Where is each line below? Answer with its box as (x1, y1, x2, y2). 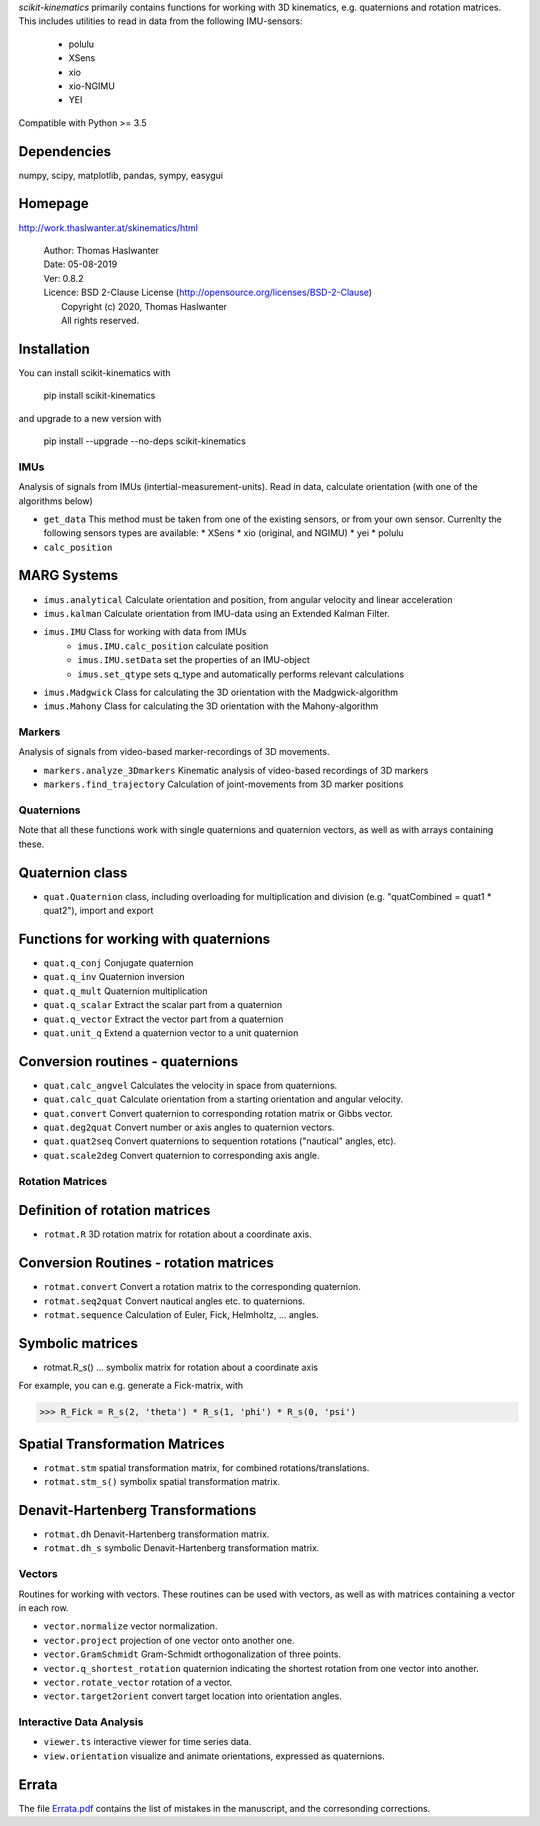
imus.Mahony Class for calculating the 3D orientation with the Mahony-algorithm (43, 700, 379, 712)
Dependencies (18, 143, 112, 160)
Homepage (18, 195, 89, 212)
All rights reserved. (61, 314, 140, 326)
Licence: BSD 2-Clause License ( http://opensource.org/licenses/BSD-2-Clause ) (43, 286, 373, 299)
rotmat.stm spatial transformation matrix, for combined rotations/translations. (43, 1461, 370, 1474)
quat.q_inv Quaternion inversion (43, 971, 185, 983)
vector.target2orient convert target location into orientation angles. (43, 1690, 342, 1702)
